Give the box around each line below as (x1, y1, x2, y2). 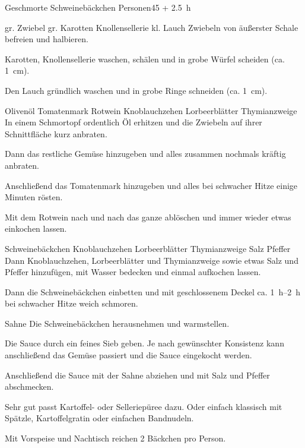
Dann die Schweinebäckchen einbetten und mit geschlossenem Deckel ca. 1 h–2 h (5, 285, 300, 298)
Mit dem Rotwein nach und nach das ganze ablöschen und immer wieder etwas (5, 210, 291, 223)
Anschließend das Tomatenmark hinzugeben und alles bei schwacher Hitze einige (5, 179, 298, 191)
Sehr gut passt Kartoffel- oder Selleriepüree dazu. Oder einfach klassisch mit (5, 400, 282, 412)
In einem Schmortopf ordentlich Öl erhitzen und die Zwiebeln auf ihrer (5, 116, 262, 128)
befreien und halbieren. (5, 33, 88, 45)
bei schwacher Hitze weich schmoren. (5, 297, 138, 310)
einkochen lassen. (5, 222, 67, 235)
